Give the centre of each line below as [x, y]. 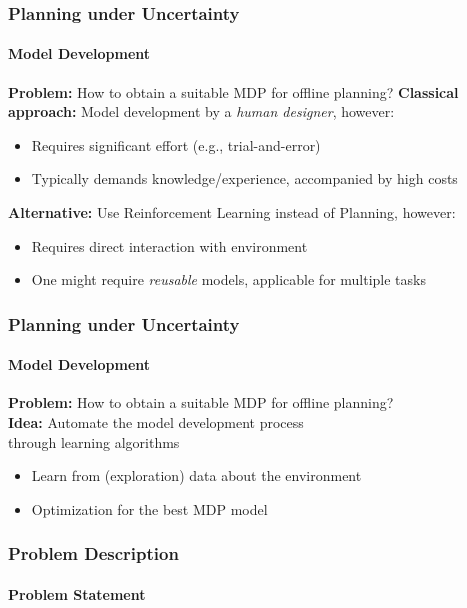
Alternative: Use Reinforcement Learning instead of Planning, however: [232, 212]
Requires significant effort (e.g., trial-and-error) [176, 144]
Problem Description [93, 553]
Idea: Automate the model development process [156, 422]
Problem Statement [77, 593]
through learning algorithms [94, 441]
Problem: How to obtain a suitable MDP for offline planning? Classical [233, 91]
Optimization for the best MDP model [149, 508]
